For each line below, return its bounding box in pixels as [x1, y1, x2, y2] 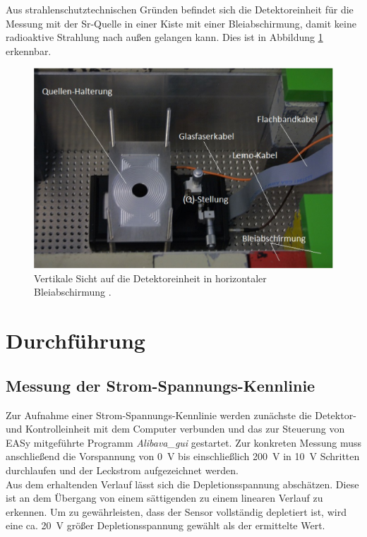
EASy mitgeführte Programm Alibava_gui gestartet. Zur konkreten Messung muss [6, 435, 362, 449]
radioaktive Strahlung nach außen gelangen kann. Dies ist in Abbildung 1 [6, 30, 323, 44]
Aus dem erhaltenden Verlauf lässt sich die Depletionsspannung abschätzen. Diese [6, 476, 359, 491]
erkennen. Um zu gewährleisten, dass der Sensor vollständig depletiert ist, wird [6, 504, 347, 519]
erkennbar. [6, 43, 52, 58]
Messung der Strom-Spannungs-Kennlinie [6, 374, 315, 396]
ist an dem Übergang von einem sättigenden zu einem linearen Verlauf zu [6, 490, 323, 505]
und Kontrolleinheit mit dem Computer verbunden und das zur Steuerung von [6, 421, 345, 436]
